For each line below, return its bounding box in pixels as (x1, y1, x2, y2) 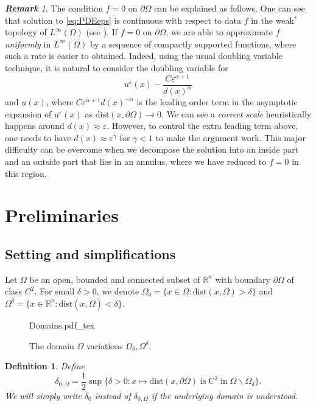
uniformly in (5, 37, 51, 50)
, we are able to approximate (166, 26, 273, 38)
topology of (5, 26, 47, 38)
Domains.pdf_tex (29, 318, 95, 331)
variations (86, 339, 123, 352)
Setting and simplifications (5, 244, 176, 263)
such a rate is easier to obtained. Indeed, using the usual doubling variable (5, 49, 283, 62)
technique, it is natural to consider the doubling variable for (5, 61, 228, 74)
